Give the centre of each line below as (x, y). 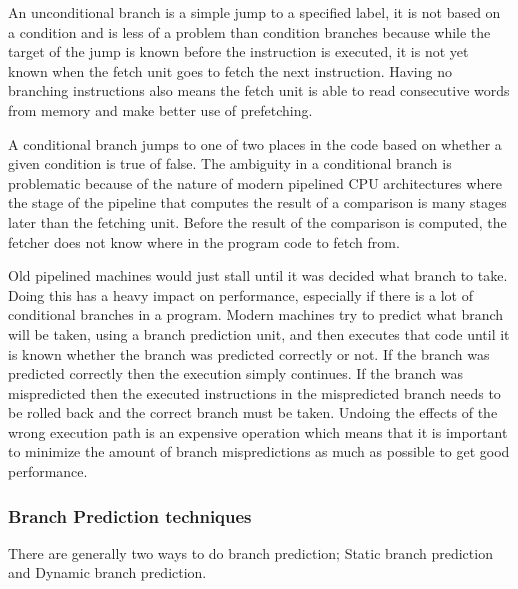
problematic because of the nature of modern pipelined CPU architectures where (255, 182)
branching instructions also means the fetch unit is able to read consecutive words (259, 90)
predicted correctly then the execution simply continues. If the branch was (235, 373)
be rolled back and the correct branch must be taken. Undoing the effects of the (253, 412)
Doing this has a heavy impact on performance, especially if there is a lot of (240, 294)
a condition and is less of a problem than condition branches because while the (249, 31)
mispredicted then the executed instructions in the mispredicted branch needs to (254, 392)
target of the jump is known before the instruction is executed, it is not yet (238, 51)
